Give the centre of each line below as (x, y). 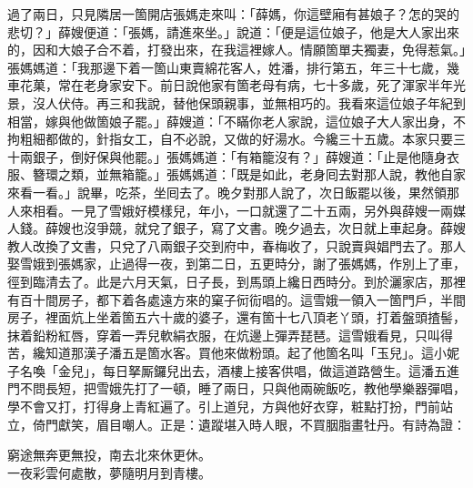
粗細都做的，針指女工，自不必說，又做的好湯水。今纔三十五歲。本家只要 (236, 139)
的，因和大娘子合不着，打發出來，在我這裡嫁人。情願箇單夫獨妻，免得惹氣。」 (236, 50)
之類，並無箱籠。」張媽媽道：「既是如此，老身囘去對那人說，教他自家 (262, 174)
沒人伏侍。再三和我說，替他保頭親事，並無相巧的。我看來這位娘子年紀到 (249, 102)
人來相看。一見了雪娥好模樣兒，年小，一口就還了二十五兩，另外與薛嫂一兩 (230, 210)
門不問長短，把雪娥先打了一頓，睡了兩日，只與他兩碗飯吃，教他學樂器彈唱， (236, 388)
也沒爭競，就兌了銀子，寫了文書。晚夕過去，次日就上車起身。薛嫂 (268, 228)
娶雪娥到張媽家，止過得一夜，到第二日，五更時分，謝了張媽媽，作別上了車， (236, 264)
